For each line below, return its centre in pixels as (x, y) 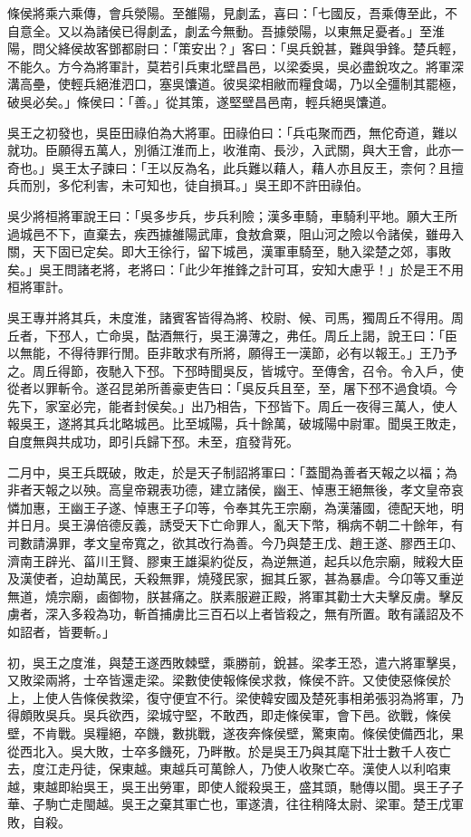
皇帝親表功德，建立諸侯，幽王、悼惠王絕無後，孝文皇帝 (286, 490)
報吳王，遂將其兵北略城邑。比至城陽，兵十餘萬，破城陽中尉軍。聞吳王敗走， (235, 423)
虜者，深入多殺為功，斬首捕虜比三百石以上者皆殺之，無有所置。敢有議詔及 (229, 614)
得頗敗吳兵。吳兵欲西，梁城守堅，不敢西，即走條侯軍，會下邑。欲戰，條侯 (229, 715)
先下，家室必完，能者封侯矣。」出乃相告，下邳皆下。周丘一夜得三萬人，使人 (232, 405)
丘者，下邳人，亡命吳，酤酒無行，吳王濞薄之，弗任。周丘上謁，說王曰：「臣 (232, 335)
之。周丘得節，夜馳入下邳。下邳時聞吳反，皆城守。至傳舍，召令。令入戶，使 (235, 370)
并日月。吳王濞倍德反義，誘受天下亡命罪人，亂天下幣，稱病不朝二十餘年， (229, 525)
